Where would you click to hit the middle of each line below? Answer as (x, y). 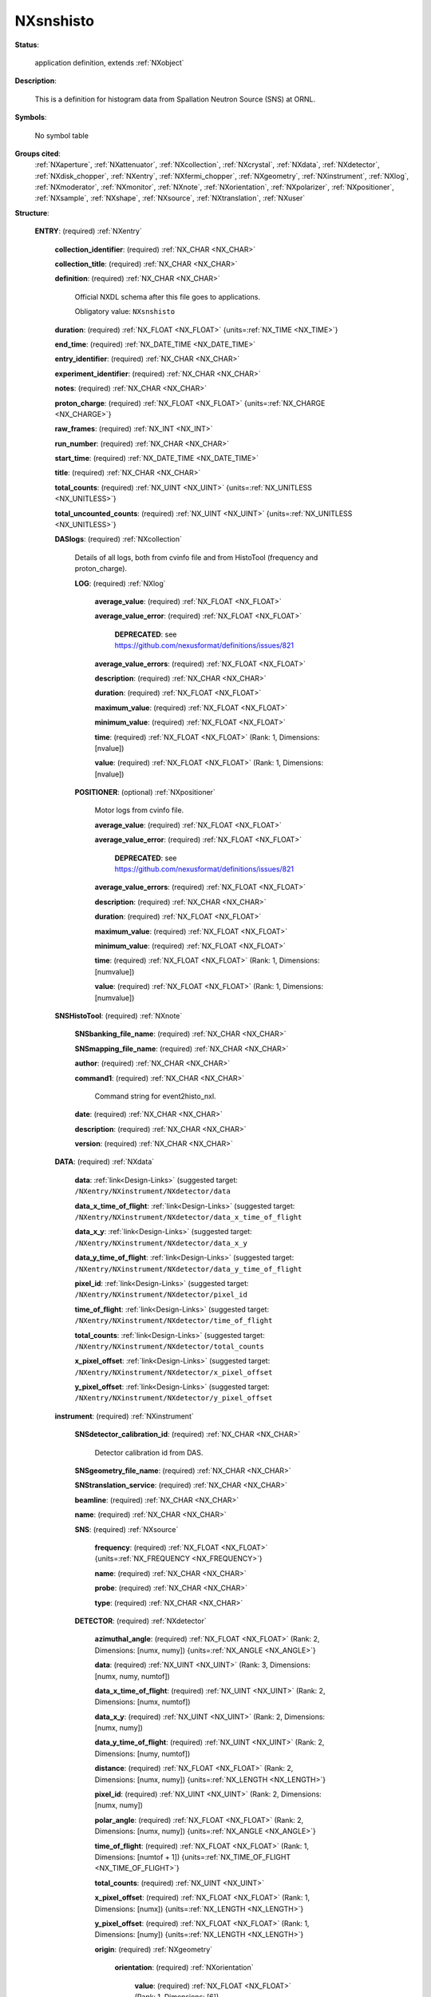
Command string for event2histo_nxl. (155, 1096)
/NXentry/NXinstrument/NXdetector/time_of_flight (174, 1321)
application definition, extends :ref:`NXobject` (109, 62)
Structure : (32, 212)
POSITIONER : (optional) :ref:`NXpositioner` (145, 792)
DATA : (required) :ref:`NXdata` (105, 1161)
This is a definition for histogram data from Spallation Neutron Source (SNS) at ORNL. (175, 99)
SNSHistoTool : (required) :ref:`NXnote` (119, 1015)
